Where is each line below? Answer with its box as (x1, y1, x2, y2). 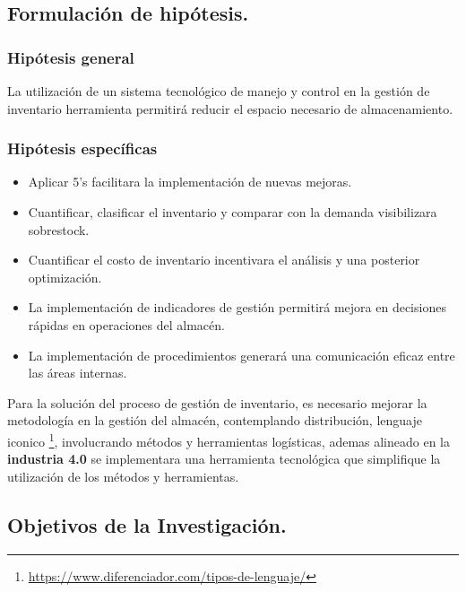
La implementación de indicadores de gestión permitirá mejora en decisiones (28, 298, 446, 317)
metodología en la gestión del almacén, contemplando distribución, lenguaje (7, 411, 422, 430)
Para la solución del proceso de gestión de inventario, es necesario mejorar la (7, 393, 427, 412)
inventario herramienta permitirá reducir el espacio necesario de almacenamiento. (7, 99, 453, 118)
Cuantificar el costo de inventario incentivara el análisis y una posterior (28, 250, 420, 269)
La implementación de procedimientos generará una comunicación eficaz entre (28, 345, 455, 364)
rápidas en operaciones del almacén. (28, 315, 225, 334)
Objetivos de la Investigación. (7, 510, 287, 538)
